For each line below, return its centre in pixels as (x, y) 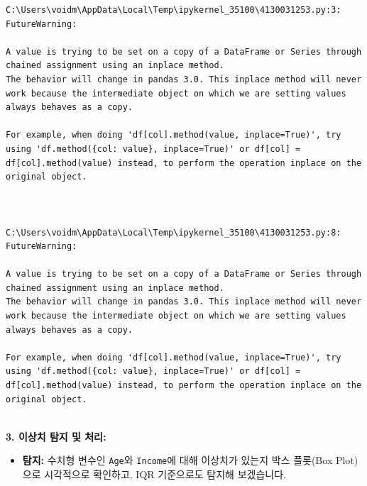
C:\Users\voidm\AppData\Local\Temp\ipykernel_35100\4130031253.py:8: (174, 232)
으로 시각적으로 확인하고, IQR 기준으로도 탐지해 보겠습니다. (154, 474)
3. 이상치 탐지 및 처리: (56, 436)
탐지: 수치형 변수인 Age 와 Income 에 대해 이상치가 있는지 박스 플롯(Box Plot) (190, 460)
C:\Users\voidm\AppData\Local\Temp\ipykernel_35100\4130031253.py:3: (174, 10)
